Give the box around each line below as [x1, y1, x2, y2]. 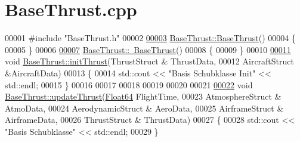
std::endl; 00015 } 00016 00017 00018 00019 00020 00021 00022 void [5, 78, 253, 91]
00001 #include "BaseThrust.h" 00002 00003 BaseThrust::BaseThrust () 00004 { [5, 32, 296, 44]
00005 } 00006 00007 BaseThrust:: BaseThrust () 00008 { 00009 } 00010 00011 [5, 43, 291, 55]
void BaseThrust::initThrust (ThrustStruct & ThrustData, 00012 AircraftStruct [5, 55, 294, 67]
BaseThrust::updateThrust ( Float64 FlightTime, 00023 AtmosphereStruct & [5, 90, 282, 103]
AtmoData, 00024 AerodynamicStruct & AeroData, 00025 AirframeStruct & [5, 101, 284, 114]
